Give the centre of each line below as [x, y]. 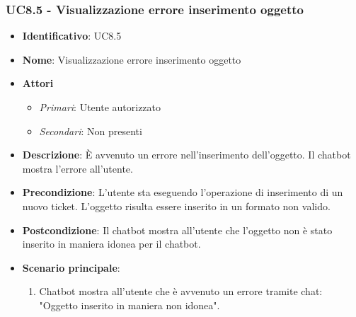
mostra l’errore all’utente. [77, 168]
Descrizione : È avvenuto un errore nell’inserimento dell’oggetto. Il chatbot [186, 155]
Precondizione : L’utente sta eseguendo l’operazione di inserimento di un [183, 192]
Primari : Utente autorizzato [100, 107]
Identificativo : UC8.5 [72, 36]
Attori [38, 83]
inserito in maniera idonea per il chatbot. [111, 244]
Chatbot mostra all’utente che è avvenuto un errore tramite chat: [181, 291]
